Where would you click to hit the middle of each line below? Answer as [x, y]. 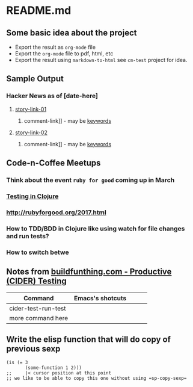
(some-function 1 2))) [54, 368]
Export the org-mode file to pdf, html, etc [64, 54]
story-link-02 [31, 132]
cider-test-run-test [38, 308]
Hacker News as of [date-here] [52, 96]
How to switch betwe [38, 252]
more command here [39, 318]
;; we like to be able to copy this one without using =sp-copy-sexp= [96, 379]
